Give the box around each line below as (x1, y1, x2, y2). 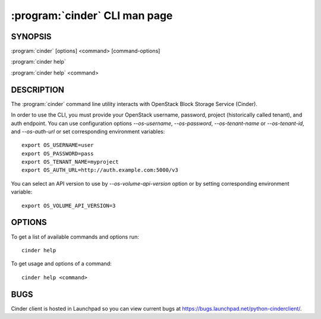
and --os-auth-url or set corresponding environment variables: (11, 128, 165, 135)
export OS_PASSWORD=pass (21, 150, 94, 157)
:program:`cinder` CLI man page (11, 9, 173, 22)
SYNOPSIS (11, 32, 52, 42)
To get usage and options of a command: (11, 260, 112, 267)
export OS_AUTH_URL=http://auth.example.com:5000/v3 (21, 167, 178, 174)
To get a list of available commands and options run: (11, 233, 139, 240)
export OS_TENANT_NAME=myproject (21, 158, 119, 165)
